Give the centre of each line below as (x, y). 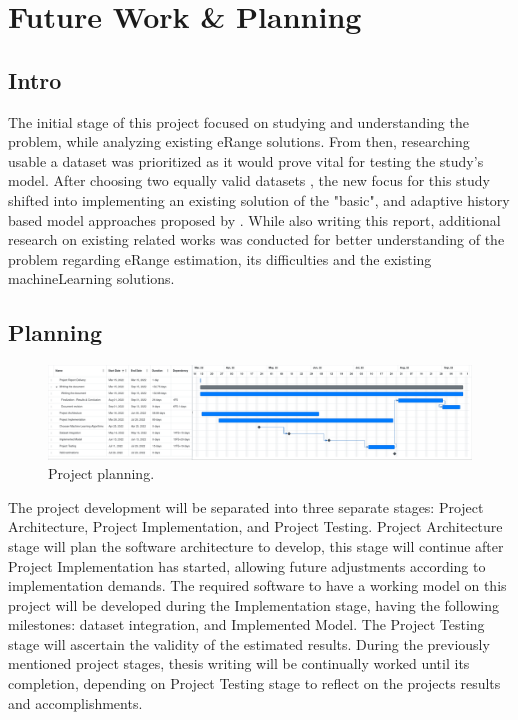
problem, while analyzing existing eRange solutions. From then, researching (239, 141)
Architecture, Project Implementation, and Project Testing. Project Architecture (255, 526)
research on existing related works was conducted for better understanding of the (256, 239)
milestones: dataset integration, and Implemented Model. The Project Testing (246, 624)
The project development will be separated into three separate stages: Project (246, 506)
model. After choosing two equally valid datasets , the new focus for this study (249, 180)
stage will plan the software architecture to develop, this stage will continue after (256, 545)
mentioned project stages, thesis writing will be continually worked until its (239, 663)
